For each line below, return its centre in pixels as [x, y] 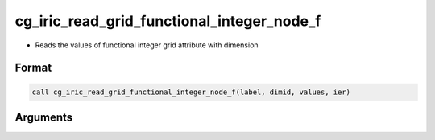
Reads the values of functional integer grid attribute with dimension [147, 45]
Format [33, 68]
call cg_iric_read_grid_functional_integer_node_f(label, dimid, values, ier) [191, 92]
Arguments [44, 117]
